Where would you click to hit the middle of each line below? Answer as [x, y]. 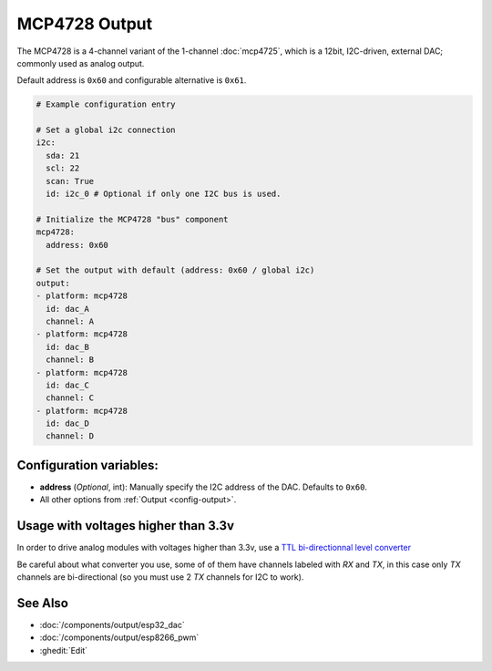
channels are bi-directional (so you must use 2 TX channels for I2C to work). [160, 577]
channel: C [70, 398]
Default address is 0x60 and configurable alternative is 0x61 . [132, 80]
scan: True [70, 181]
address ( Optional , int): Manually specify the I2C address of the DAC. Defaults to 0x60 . [204, 487]
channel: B [70, 360]
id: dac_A [68, 309]
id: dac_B [68, 347]
